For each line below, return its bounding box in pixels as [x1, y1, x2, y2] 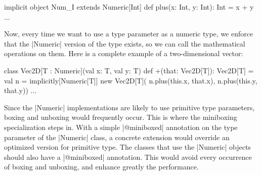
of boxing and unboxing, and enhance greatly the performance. [4, 161, 199, 172]
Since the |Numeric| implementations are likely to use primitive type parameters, [4, 102, 255, 112]
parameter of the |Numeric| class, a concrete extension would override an [4, 132, 230, 142]
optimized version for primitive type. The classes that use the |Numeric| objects [4, 142, 251, 152]
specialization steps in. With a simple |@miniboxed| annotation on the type [4, 121, 238, 132]
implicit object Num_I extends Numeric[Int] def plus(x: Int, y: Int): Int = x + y [4, 2, 254, 12]
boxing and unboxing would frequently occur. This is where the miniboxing [4, 112, 237, 122]
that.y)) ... [4, 85, 37, 96]
